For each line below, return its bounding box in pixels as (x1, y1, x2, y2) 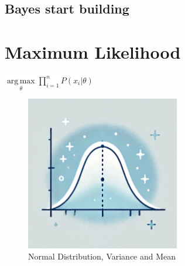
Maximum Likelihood (5, 39, 181, 63)
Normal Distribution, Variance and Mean (28, 250, 176, 262)
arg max (6, 76, 35, 85)
